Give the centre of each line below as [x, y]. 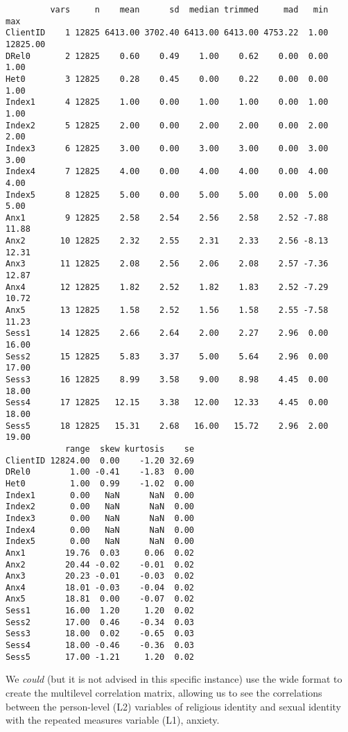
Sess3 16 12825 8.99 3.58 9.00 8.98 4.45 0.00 [167, 380]
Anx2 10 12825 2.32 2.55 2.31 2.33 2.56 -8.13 [167, 241]
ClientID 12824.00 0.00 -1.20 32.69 [100, 460]
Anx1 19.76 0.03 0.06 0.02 [100, 553]
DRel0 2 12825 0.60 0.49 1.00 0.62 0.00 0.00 [167, 56]
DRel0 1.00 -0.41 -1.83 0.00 [100, 472]
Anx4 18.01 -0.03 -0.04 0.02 [100, 587]
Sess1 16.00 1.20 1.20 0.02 [100, 611]
